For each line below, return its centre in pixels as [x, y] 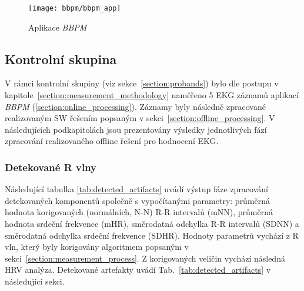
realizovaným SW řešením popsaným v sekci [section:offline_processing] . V [140, 118]
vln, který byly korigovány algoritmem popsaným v [97, 247]
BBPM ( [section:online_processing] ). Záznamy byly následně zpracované [135, 106]
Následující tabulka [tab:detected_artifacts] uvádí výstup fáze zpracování [136, 189]
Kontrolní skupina [61, 58]
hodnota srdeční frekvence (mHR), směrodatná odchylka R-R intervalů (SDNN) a [152, 224]
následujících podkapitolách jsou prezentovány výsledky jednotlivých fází [136, 129]
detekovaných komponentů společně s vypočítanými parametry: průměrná [138, 200]
